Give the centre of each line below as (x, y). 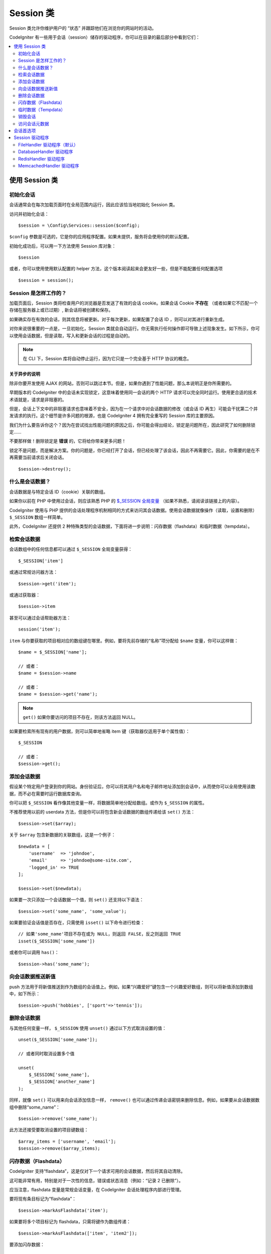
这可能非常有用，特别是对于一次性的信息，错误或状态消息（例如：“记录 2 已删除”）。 (96, 1180)
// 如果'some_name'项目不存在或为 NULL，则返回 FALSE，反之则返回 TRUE (100, 934)
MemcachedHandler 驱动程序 (49, 166)
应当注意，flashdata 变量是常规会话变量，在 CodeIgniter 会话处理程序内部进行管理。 (97, 1190)
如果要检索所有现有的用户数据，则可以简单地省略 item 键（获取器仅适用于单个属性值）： (100, 731)
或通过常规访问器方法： (33, 572)
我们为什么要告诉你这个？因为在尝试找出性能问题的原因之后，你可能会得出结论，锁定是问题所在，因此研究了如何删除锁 (132, 425)
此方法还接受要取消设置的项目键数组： (49, 1130)
